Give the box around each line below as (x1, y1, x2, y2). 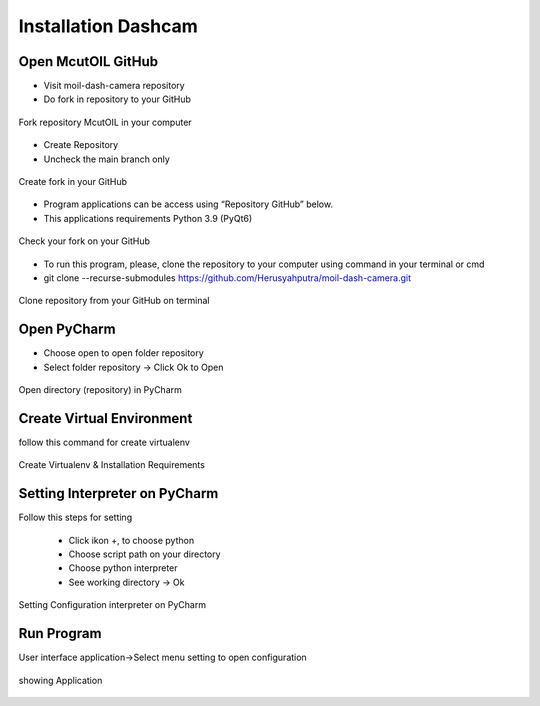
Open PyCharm (18, 321, 116, 338)
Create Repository (43, 139, 119, 151)
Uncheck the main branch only (43, 153, 170, 165)
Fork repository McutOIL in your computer (18, 116, 192, 128)
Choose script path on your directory (68, 548, 221, 560)
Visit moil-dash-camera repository (43, 80, 185, 92)
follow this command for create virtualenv (18, 436, 190, 448)
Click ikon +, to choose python (68, 534, 195, 546)
